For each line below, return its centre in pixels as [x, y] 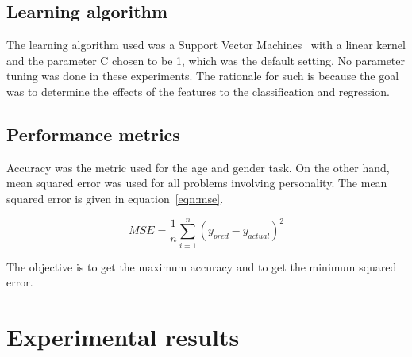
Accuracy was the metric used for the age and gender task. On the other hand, [198, 167]
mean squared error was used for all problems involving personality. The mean [197, 183]
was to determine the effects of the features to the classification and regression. [198, 91]
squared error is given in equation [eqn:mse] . [115, 198]
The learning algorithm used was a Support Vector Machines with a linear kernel [206, 45]
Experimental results [123, 337]
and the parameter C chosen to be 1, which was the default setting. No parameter [206, 60]
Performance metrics [93, 134]
